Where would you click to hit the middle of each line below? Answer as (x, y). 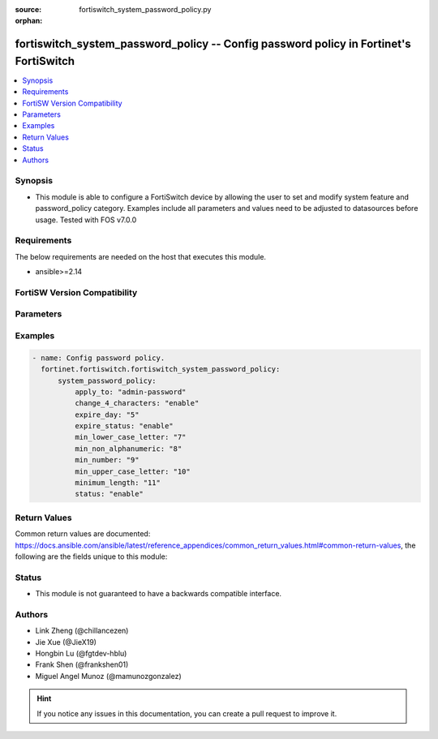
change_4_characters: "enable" (137, 403)
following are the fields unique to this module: (91, 556)
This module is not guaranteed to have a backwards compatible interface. (159, 594)
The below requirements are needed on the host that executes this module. (141, 256)
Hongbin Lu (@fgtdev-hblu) (81, 654)
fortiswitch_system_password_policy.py (145, 9)
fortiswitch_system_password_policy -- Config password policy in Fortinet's (213, 44)
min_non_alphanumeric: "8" (128, 449)
